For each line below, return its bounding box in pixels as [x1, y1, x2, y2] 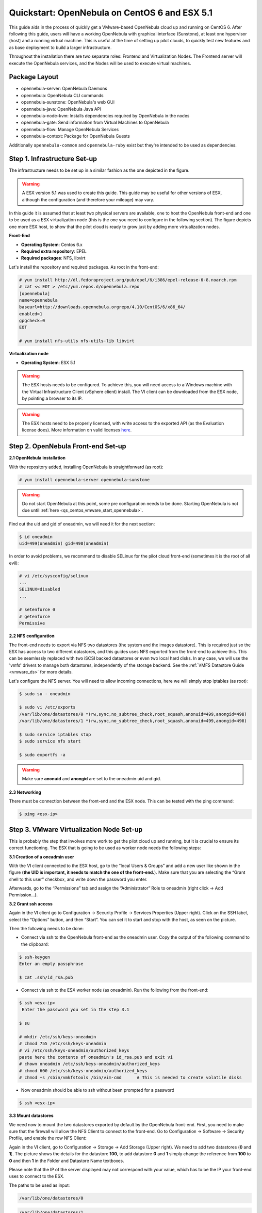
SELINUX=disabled [19, 587, 61, 592]
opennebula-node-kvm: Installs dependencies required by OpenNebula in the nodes [21, 113, 190, 118]
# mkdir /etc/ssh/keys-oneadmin [19, 1034, 97, 1039]
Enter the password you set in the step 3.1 [22, 1007, 130, 1013]
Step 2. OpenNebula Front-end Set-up [9, 442, 126, 451]
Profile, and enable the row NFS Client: [9, 1135, 87, 1141]
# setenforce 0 [19, 607, 55, 612]
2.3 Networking [9, 789, 41, 795]
